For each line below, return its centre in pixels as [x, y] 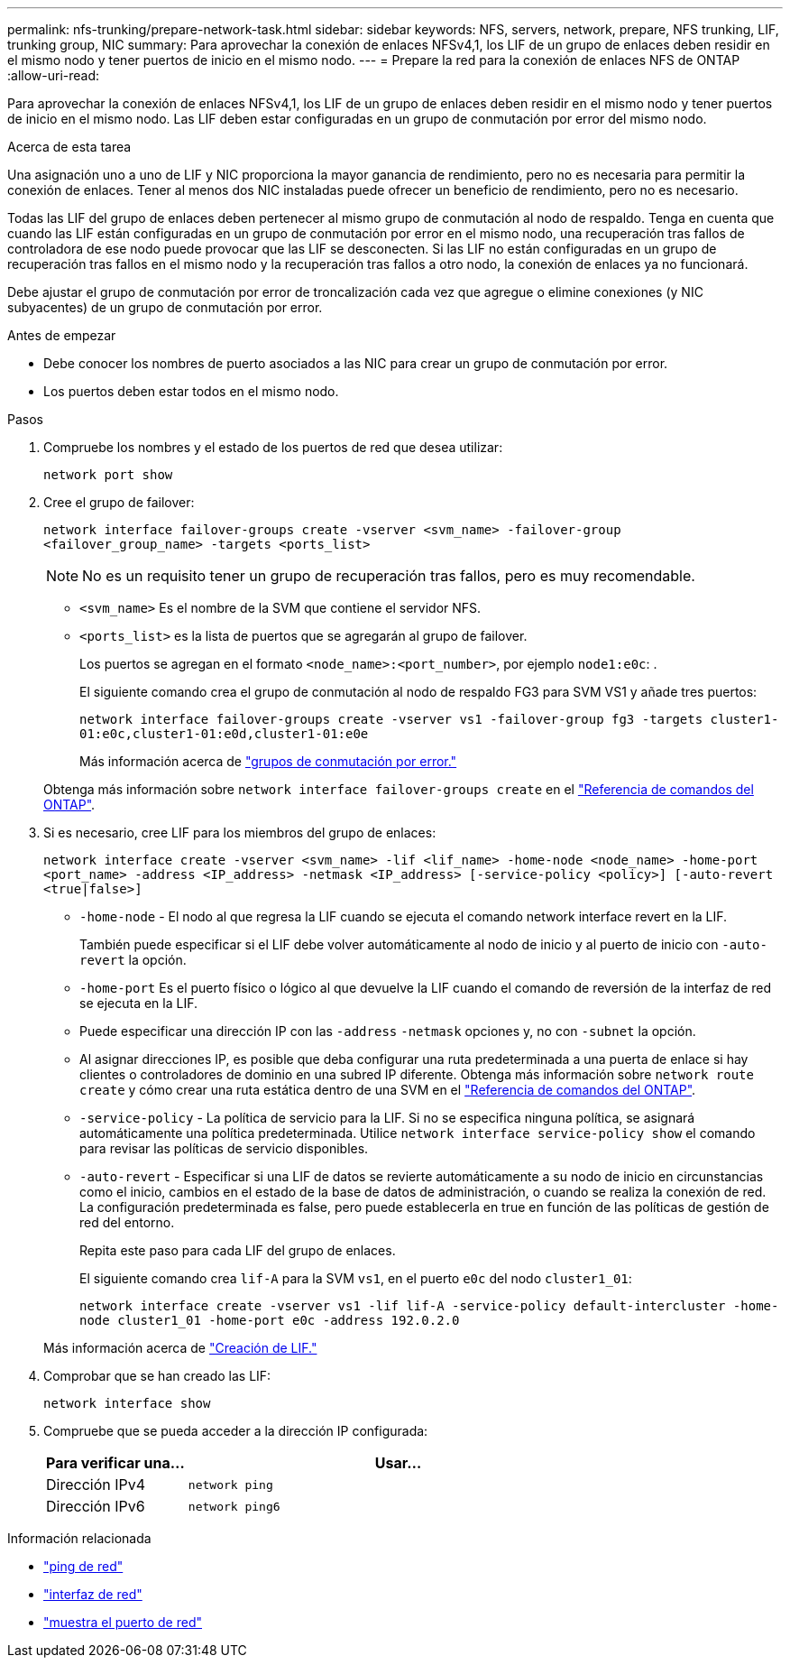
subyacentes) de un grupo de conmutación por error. [165, 307]
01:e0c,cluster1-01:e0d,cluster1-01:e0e [224, 734]
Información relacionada [79, 1538]
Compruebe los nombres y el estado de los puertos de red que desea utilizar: [273, 447]
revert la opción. [133, 960]
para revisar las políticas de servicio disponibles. [224, 1148]
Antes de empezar [62, 335]
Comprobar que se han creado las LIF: [157, 1376]
